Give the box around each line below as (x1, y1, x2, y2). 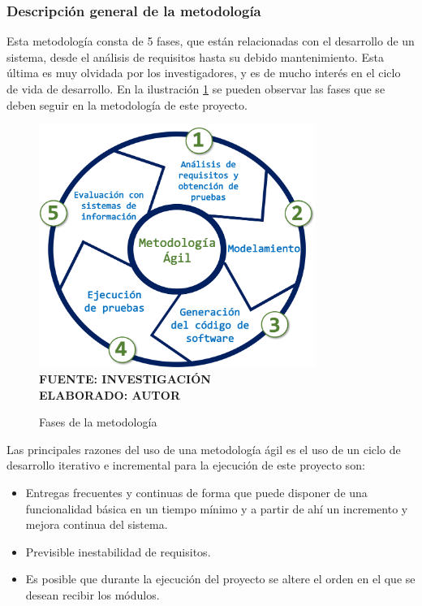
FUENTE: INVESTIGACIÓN (39, 370, 211, 387)
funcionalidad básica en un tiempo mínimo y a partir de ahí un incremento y (25, 500, 408, 517)
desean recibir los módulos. (25, 587, 160, 604)
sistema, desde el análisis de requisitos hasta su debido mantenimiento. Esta (6, 48, 384, 65)
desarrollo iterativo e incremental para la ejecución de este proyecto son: (6, 457, 365, 474)
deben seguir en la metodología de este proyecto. (6, 96, 248, 113)
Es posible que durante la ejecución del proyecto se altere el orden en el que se (25, 570, 416, 587)
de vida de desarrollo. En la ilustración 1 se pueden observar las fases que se (6, 80, 385, 97)
